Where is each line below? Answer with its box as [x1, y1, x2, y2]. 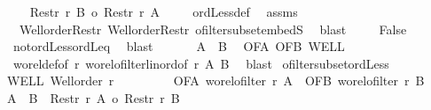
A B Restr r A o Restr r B [6, 88, 180, 106]
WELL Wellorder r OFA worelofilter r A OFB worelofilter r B [6, 71, 425, 90]
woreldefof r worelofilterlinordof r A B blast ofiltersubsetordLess [12, 54, 389, 72]
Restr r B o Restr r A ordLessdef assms [29, 3, 298, 20]
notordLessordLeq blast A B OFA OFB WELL [12, 37, 345, 55]
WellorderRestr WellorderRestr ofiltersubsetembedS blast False [19, 19, 407, 38]
